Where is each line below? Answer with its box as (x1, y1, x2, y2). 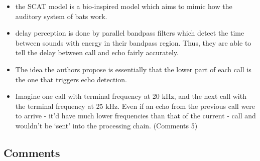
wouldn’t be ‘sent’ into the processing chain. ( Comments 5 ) (15, 120, 198, 130)
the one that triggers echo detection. (15, 74, 127, 84)
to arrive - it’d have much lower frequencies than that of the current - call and (15, 110, 256, 121)
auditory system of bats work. (15, 11, 107, 21)
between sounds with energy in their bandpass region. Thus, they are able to (15, 37, 251, 48)
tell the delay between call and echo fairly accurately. (15, 47, 179, 58)
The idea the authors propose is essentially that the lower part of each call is (15, 64, 251, 74)
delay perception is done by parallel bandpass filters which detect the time (15, 28, 244, 38)
